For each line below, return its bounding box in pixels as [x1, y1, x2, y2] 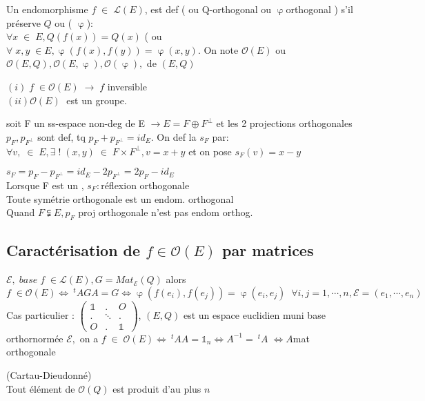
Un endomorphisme [6, 2, 88, 16]
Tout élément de [6, 381, 75, 395]
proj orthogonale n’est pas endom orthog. [78, 205, 253, 219]
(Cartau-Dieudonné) [6, 368, 92, 382]
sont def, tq [37, 129, 86, 144]
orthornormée [6, 331, 63, 345]
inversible [107, 79, 148, 93]
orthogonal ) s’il [286, 2, 353, 16]
